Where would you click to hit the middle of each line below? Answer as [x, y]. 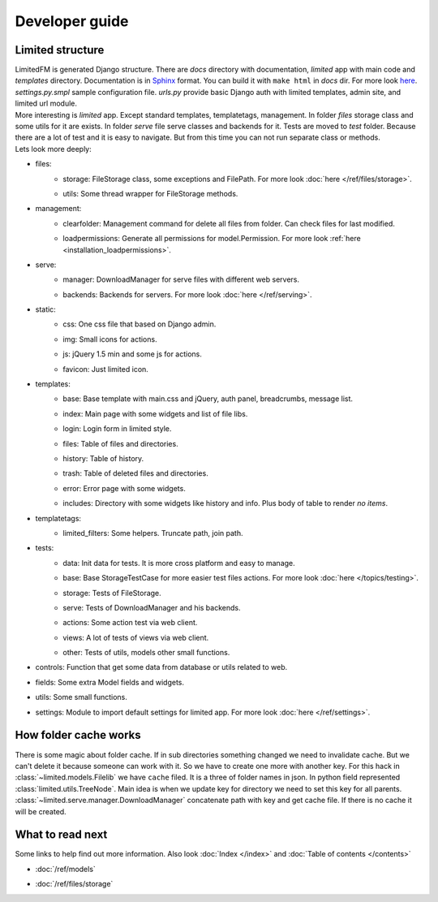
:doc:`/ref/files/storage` [74, 884]
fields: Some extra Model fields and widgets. [110, 682]
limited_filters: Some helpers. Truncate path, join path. [153, 533]
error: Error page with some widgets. [124, 488]
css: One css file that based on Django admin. [140, 324]
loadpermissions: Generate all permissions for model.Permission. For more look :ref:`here [212, 239]
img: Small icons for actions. [110, 339]
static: [45, 309]
